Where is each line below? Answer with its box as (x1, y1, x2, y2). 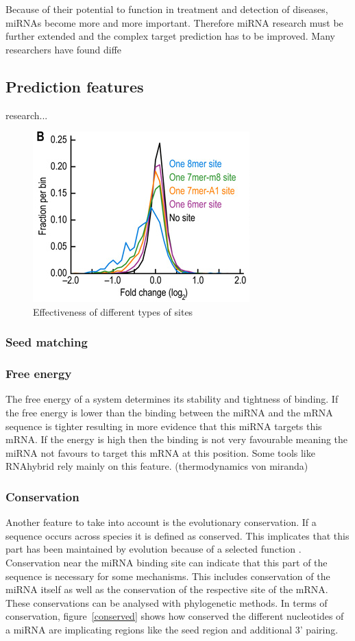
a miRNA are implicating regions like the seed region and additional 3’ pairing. (5, 622, 339, 636)
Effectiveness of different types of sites (33, 304, 193, 318)
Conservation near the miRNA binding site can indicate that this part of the (5, 555, 328, 569)
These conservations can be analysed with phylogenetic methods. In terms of (5, 595, 328, 609)
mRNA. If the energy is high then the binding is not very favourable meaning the (5, 432, 348, 447)
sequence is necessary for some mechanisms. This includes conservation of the (5, 568, 330, 583)
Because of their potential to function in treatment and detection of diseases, (5, 2, 328, 16)
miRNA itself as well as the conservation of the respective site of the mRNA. (5, 582, 328, 596)
